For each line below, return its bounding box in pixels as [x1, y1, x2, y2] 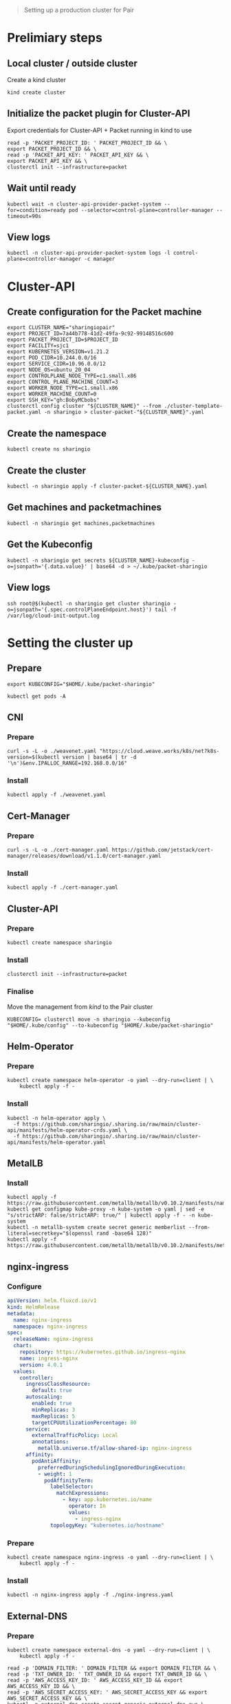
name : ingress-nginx [19, 1355, 78, 1362]
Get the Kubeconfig [7, 538, 93, 551]
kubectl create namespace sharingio [7, 939, 112, 946]
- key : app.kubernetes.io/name [62, 1496, 153, 1503]
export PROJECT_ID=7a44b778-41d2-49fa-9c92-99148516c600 [7, 331, 174, 337]
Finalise [7, 987, 34, 997]
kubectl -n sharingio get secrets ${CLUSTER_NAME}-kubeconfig [7, 557, 189, 564]
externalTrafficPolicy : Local [32, 1432, 118, 1439]
